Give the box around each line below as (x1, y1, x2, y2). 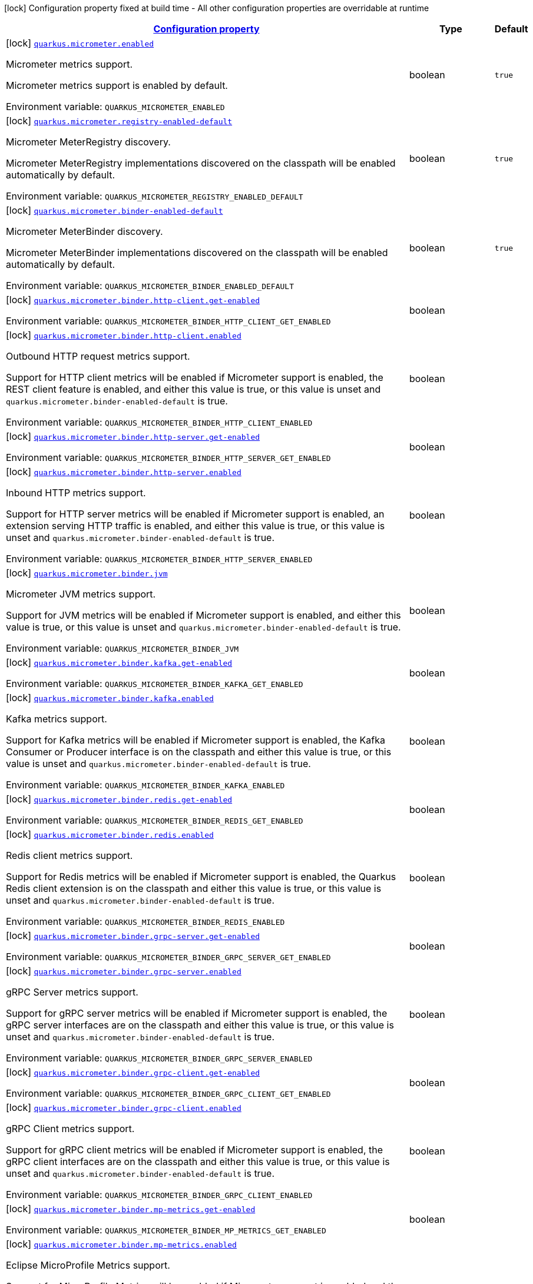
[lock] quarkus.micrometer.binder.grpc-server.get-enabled (6, 930, 260, 941)
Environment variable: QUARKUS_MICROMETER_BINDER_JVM (6, 642, 239, 654)
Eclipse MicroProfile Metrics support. (6, 1259, 170, 1271)
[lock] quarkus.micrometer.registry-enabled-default (6, 115, 233, 127)
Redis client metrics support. (6, 850, 133, 861)
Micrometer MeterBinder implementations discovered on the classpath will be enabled (6, 247, 388, 258)
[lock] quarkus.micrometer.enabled (6, 37, 154, 49)
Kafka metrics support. (6, 713, 107, 725)
